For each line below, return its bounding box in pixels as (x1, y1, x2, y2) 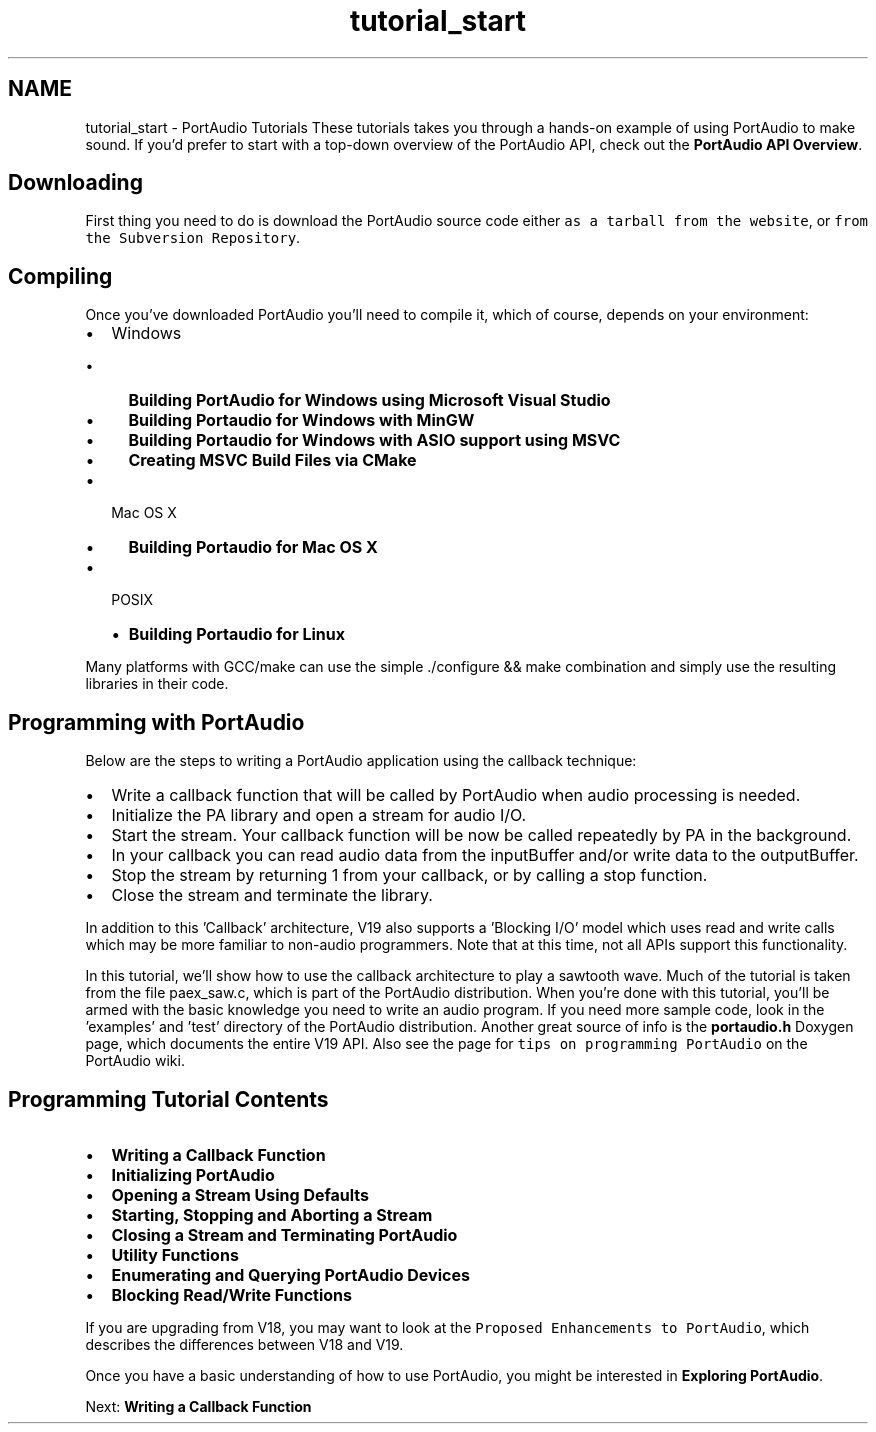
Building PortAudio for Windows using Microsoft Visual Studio (128, 390, 611, 411)
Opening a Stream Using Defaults (111, 1184, 370, 1205)
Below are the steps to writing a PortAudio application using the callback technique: (85, 752, 637, 770)
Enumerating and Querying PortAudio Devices (111, 1264, 470, 1285)
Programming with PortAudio (8, 709, 305, 735)
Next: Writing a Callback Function (85, 1397, 312, 1415)
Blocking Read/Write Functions (111, 1284, 352, 1305)
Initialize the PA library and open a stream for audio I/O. (111, 805, 527, 826)
